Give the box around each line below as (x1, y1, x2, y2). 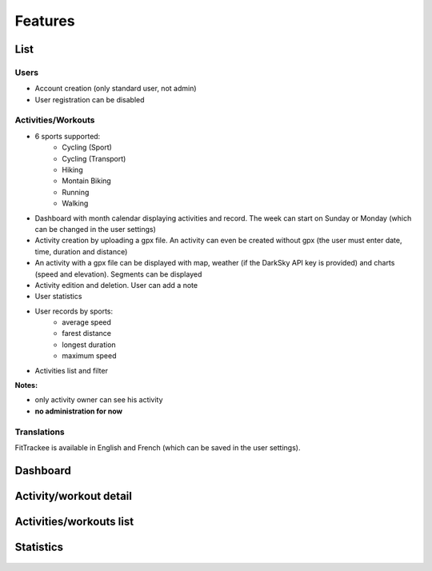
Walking (62, 198, 89, 208)
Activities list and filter (34, 365, 108, 375)
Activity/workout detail (14, 489, 132, 503)
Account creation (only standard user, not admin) (34, 84, 197, 94)
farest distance (62, 329, 112, 338)
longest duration (62, 340, 116, 349)
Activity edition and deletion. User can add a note (34, 280, 198, 289)
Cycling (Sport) (62, 142, 112, 152)
